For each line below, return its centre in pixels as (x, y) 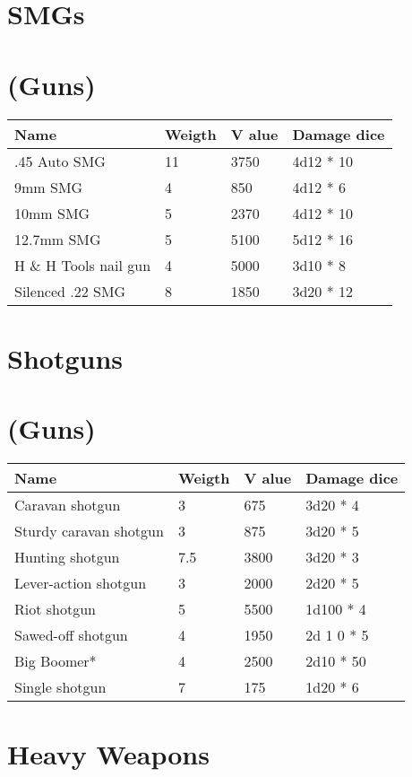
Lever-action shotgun (81, 583)
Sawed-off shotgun (71, 635)
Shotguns (65, 358)
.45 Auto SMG (60, 161)
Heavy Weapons (108, 754)
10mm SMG (52, 213)
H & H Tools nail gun (83, 265)
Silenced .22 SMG (70, 291)
